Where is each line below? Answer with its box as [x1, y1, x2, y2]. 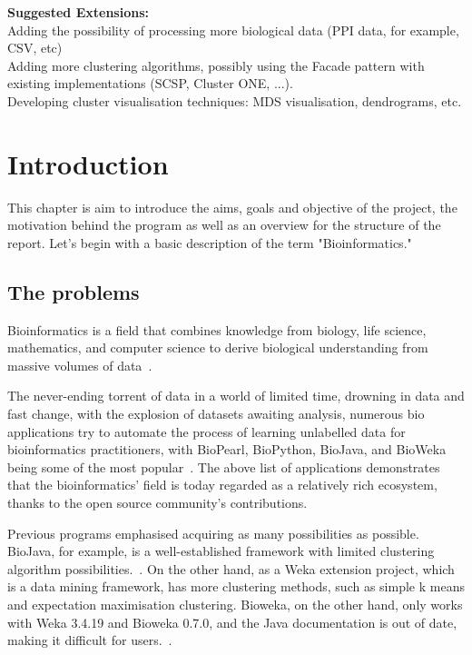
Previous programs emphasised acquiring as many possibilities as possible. [7, 523, 419, 542]
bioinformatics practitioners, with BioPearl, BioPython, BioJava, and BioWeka [7, 440, 447, 459]
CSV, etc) [7, 38, 63, 57]
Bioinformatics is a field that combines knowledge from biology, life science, [7, 320, 427, 339]
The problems [7, 277, 140, 305]
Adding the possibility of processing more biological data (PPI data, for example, [7, 20, 459, 39]
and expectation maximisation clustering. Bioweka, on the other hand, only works [7, 594, 463, 613]
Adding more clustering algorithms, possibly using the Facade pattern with [7, 55, 425, 74]
